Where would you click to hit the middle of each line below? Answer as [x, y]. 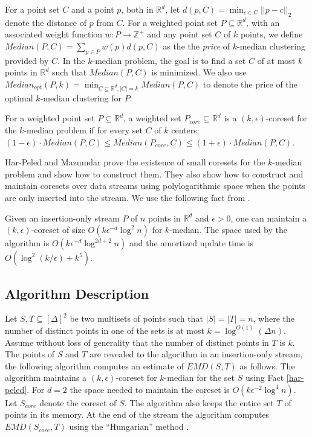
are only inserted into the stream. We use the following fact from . [128, 197]
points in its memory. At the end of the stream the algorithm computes [137, 414]
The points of [30, 354]
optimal [19, 97]
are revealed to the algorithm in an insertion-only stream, [196, 354]
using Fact [265, 378]
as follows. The [267, 365]
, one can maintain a [269, 218]
